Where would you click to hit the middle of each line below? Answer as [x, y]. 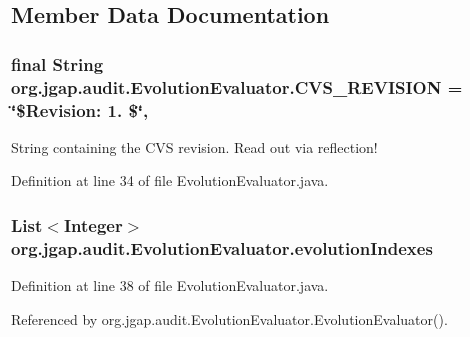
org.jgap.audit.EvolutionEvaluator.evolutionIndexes [222, 247]
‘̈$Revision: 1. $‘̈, [80, 109]
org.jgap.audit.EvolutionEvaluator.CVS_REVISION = [237, 86]
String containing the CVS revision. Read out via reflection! [194, 146]
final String [57, 63]
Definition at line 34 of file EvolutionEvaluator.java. [170, 180]
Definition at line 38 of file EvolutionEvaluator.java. [170, 285]
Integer [93, 224]
